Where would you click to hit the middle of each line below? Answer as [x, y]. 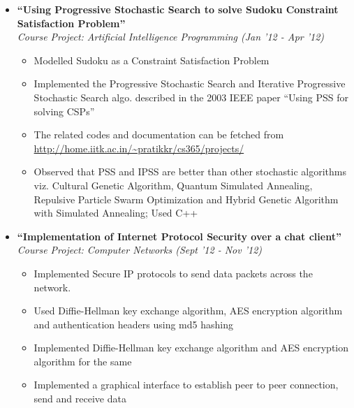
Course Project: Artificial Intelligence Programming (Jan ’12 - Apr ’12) [171, 37]
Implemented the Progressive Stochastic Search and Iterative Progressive [190, 83]
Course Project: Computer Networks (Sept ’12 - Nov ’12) [140, 250]
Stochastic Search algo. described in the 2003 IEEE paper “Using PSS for [191, 97]
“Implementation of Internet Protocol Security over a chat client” [179, 236]
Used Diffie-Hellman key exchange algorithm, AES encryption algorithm [188, 311]
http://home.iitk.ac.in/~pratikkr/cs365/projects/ [139, 148]
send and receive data [80, 399]
